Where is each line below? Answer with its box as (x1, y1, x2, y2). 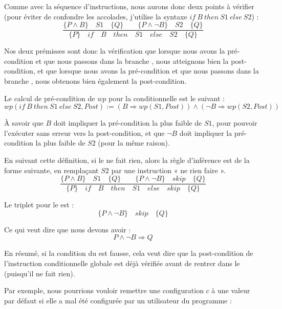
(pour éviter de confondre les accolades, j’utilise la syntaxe (4, 11, 187, 21)
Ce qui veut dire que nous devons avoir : (4, 224, 131, 234)
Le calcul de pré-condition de (4, 92, 95, 103)
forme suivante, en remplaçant (4, 164, 99, 175)
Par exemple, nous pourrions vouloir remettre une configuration (4, 285, 204, 296)
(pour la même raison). (98, 137, 170, 148)
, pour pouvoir (212, 117, 257, 128)
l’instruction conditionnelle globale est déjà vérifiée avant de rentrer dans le (4, 258, 240, 269)
